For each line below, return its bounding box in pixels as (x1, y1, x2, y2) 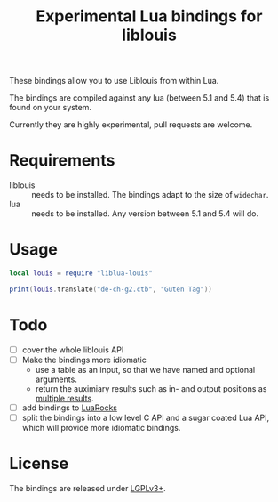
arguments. (35, 374, 77, 385)
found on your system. (9, 102, 91, 113)
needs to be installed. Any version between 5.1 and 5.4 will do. (31, 208, 259, 219)
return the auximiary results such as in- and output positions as (35, 383, 267, 393)
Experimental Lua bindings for (36, 6, 263, 27)
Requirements (9, 150, 115, 171)
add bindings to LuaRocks (21, 402, 118, 413)
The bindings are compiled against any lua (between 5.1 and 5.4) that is (9, 93, 270, 103)
